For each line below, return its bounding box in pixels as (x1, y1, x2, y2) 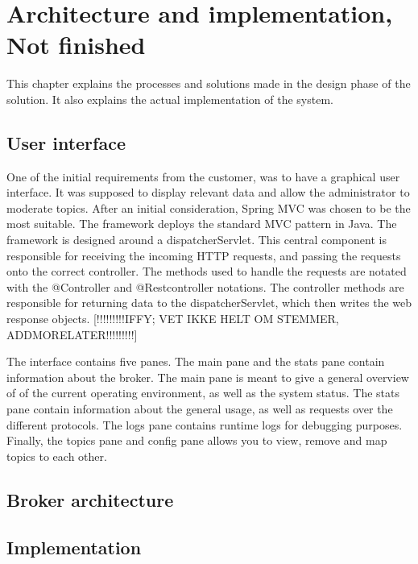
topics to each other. (6, 447, 107, 464)
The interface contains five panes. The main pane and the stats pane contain (6, 353, 385, 370)
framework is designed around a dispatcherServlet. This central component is (6, 231, 387, 248)
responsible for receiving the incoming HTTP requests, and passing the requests (6, 247, 401, 263)
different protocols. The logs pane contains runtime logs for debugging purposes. (6, 416, 403, 433)
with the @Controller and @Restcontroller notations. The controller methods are (6, 278, 404, 295)
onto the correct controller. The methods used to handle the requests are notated (6, 263, 407, 280)
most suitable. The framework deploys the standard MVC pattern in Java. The (6, 215, 397, 232)
